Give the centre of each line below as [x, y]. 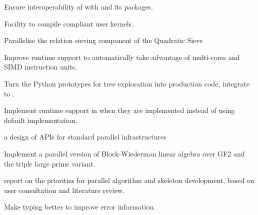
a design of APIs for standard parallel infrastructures [85, 137]
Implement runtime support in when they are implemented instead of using [119, 110]
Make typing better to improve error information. [80, 207]
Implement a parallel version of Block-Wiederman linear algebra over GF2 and [124, 153]
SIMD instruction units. [41, 67]
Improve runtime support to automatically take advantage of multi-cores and [122, 57]
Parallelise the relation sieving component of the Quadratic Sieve [103, 40]
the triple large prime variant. [50, 163]
